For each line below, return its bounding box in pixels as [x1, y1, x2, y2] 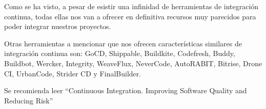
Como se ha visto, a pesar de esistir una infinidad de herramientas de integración [4, 1, 259, 11]
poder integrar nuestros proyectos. [4, 21, 111, 32]
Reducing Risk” [4, 95, 53, 105]
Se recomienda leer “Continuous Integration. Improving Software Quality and [4, 85, 247, 96]
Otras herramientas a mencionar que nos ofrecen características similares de [4, 38, 242, 48]
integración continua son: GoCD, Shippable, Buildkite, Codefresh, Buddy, [4, 48, 235, 59]
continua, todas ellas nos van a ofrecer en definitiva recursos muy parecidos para [4, 11, 256, 21]
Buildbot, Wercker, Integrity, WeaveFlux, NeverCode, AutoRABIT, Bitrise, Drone [4, 58, 262, 68]
